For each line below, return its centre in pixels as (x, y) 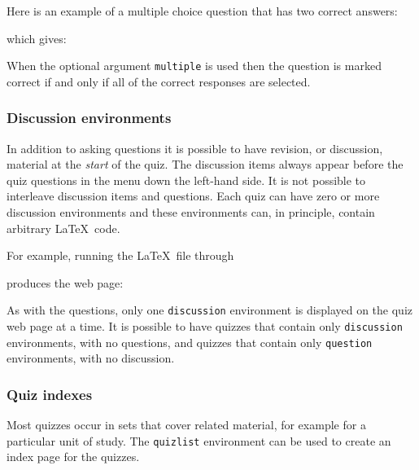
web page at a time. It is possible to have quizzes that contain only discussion (205, 326)
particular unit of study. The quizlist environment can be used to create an (199, 440)
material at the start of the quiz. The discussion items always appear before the (205, 164)
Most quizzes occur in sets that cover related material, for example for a (186, 425)
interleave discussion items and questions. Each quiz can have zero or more (193, 196)
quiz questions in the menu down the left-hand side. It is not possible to (186, 180)
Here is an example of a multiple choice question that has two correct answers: (202, 11)
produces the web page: (65, 282)
